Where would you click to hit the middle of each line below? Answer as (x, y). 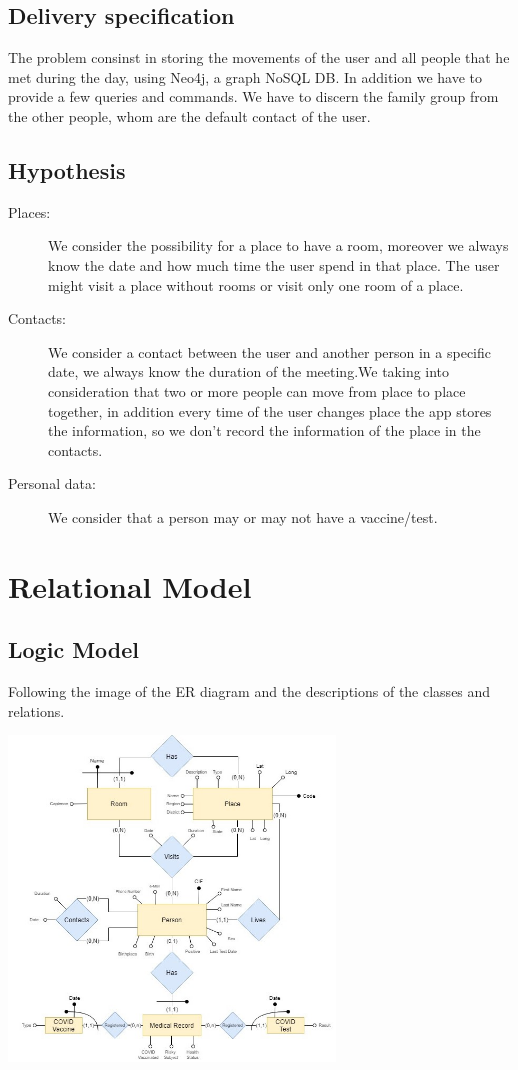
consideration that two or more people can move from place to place (257, 390)
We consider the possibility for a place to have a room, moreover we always (278, 245)
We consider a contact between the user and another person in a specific (269, 351)
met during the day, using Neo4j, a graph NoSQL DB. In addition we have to (245, 76)
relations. (36, 710)
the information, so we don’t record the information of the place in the (264, 430)
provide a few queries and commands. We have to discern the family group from (253, 96)
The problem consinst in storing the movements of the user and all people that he (259, 57)
